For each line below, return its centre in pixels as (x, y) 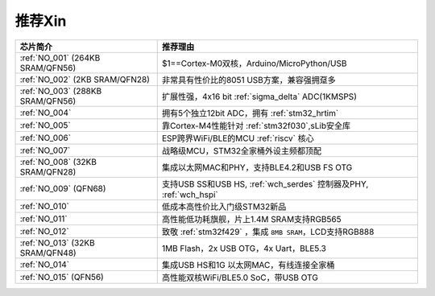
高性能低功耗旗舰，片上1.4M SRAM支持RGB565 (251, 219)
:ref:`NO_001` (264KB (60, 58)
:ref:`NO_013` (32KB (58, 243)
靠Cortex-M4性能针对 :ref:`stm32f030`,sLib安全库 (256, 125)
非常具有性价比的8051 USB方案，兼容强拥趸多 (249, 80)
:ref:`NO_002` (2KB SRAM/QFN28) (85, 79)
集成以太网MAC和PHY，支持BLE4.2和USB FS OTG (257, 167)
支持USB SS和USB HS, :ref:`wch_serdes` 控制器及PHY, (265, 183)
